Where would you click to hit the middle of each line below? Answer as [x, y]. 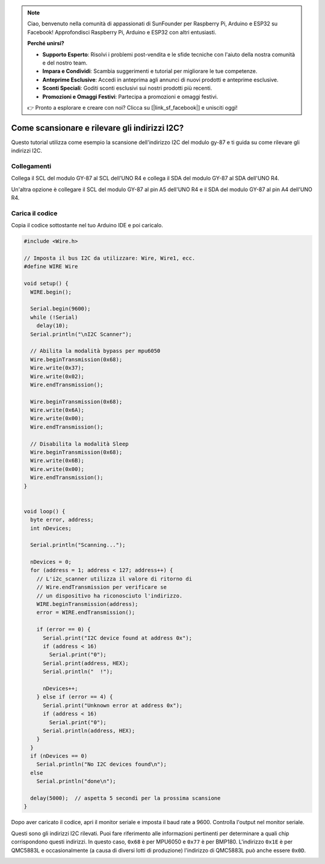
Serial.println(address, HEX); [89, 730]
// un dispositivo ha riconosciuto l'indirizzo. [110, 596]
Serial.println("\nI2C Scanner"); [81, 334]
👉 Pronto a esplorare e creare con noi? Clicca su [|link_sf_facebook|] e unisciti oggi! [132, 107]
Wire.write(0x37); [57, 368]
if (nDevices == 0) [59, 756]
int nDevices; [51, 528]
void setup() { [46, 284]
